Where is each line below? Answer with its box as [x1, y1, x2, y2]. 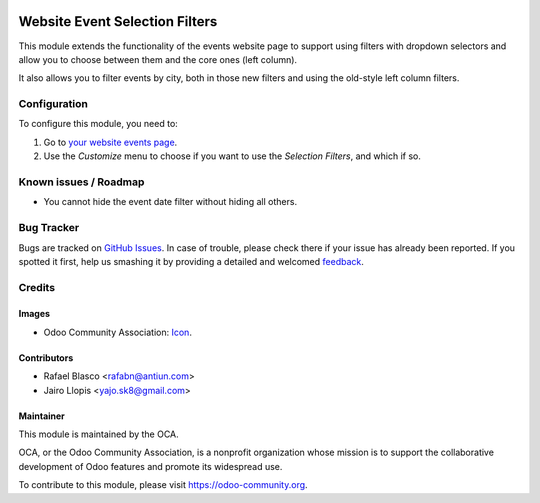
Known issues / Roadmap [18, 175, 145, 189]
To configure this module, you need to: [18, 118, 179, 130]
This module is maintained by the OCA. [18, 428, 179, 440]
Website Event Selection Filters [18, 13, 218, 30]
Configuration [18, 97, 89, 111]
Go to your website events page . [43, 136, 178, 148]
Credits [18, 280, 55, 294]
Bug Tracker [18, 221, 80, 235]
